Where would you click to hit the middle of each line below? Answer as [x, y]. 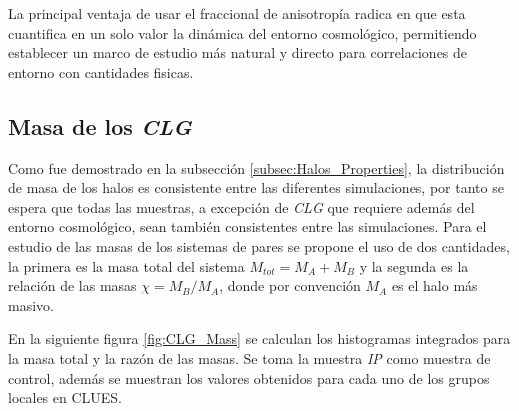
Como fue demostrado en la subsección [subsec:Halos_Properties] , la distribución [256, 167]
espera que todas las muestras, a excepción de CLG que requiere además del [241, 206]
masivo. [31, 304]
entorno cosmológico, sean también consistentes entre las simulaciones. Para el [247, 226]
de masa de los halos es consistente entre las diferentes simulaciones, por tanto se [256, 187]
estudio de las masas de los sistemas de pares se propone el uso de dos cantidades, [259, 245]
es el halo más [434, 285]
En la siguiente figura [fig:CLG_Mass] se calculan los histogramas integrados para [259, 338]
